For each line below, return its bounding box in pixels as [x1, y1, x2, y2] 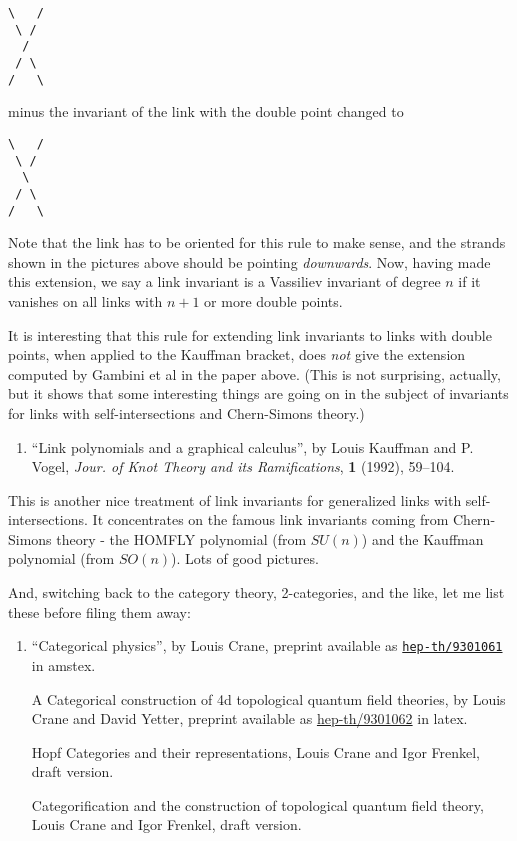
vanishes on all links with [8, 290, 163, 311]
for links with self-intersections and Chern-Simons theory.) [8, 402, 365, 423]
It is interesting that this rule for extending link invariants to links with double [8, 324, 492, 345]
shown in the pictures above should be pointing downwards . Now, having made [8, 251, 491, 272]
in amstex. [31, 654, 96, 675]
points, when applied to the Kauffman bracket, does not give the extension [8, 344, 466, 365]
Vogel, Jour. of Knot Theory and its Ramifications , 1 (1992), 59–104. [31, 456, 455, 477]
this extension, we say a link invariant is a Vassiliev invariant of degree [8, 271, 441, 292]
